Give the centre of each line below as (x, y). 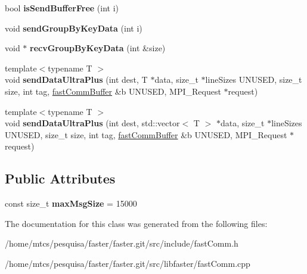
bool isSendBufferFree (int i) (62, 8)
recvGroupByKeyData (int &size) (98, 48)
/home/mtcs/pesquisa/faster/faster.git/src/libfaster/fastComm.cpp (128, 263)
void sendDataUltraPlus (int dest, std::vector (92, 123)
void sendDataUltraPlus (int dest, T (76, 80)
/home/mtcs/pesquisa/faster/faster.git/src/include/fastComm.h (122, 243)
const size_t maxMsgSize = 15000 (71, 203)
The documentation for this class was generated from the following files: (136, 223)
